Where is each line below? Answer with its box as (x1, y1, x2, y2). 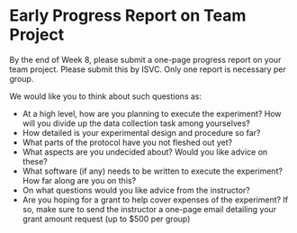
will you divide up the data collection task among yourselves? (22, 118, 250, 129)
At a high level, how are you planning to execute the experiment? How (22, 108, 282, 119)
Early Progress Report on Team (9, 5, 247, 26)
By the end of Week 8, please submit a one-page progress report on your (9, 54, 282, 65)
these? (22, 156, 48, 166)
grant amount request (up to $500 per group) (22, 213, 191, 224)
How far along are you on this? (22, 175, 137, 185)
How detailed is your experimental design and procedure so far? (22, 127, 261, 138)
